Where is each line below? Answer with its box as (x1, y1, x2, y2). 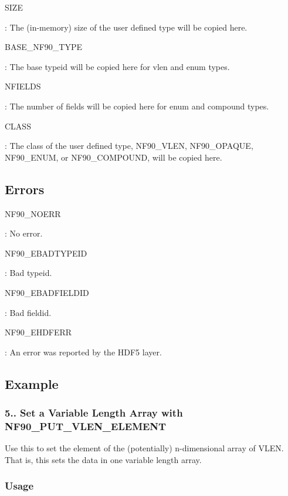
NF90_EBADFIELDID (5, 286, 89, 298)
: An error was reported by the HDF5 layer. (5, 345, 162, 358)
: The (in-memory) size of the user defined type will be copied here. (5, 21, 248, 33)
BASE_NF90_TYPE (5, 41, 83, 53)
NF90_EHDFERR (5, 326, 72, 338)
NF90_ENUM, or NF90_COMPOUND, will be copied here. (5, 151, 222, 163)
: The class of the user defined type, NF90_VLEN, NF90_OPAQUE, (5, 139, 253, 152)
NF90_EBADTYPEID (5, 247, 87, 259)
